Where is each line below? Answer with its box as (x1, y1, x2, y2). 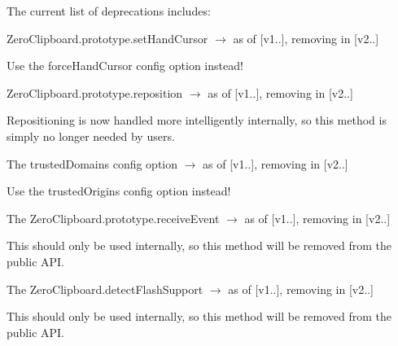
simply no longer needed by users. (7, 127, 175, 144)
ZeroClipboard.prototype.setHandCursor (7, 29, 208, 46)
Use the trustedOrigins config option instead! (7, 182, 231, 199)
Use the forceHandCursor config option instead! (7, 57, 243, 74)
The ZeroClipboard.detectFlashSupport (7, 280, 203, 297)
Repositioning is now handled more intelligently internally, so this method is (7, 112, 387, 129)
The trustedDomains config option (7, 155, 178, 172)
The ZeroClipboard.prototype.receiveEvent (7, 209, 220, 226)
